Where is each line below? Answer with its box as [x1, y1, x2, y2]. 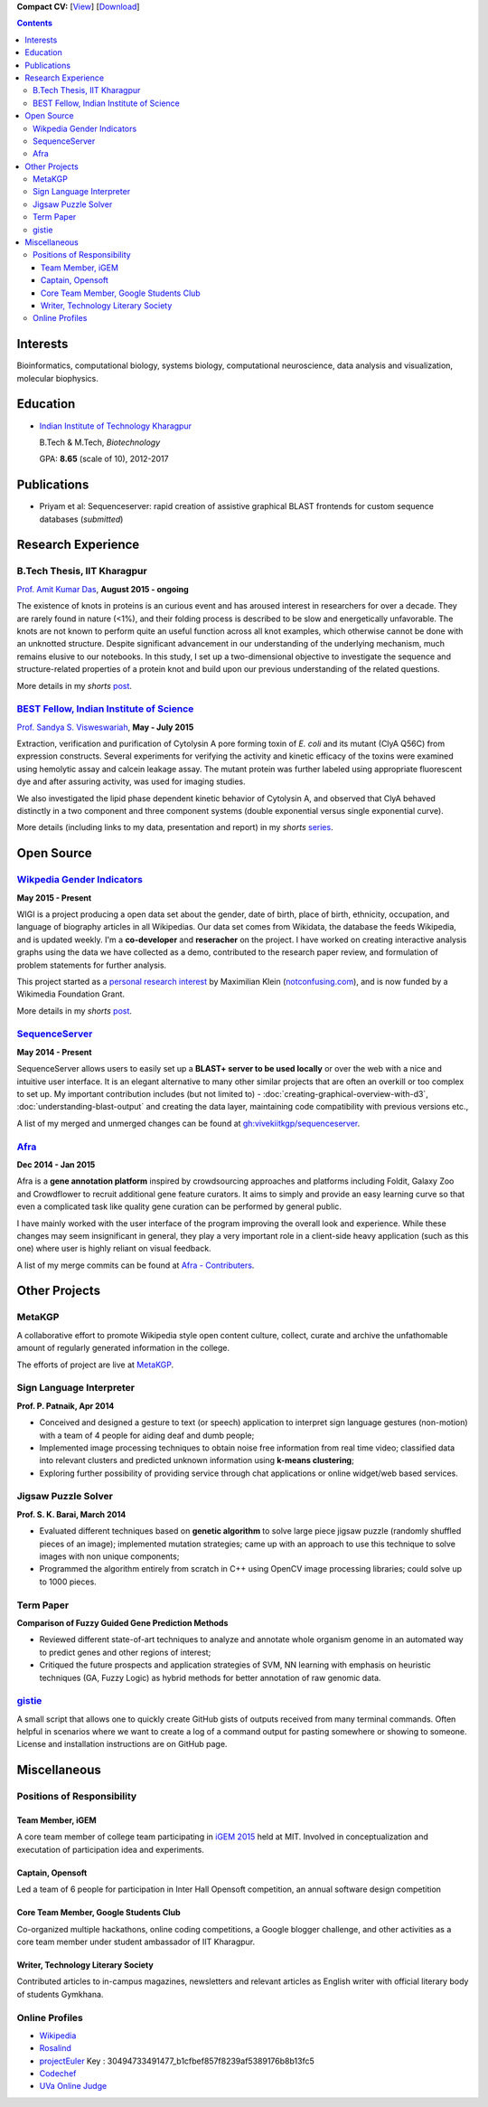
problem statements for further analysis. [16, 959, 167, 970]
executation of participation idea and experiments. [16, 1844, 205, 1855]
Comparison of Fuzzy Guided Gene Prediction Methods [16, 1617, 229, 1628]
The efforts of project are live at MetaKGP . [16, 1359, 174, 1370]
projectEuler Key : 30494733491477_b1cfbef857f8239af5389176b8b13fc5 [39, 2055, 315, 2066]
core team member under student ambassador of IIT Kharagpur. [16, 1936, 256, 1947]
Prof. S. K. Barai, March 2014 [16, 1508, 127, 1519]
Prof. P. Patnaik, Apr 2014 [16, 1400, 115, 1411]
